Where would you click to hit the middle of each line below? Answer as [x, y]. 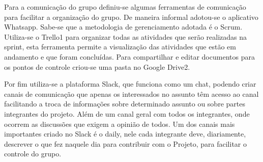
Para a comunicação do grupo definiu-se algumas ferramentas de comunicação [125, 7]
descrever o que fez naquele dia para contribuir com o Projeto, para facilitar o [125, 143]
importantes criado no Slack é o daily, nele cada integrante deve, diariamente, [125, 134]
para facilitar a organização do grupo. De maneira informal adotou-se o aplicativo [131, 17]
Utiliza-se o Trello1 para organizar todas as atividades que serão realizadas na [126, 36]
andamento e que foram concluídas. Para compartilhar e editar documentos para [129, 56]
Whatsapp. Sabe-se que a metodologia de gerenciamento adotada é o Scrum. [123, 27]
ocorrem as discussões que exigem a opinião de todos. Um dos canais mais [120, 124]
